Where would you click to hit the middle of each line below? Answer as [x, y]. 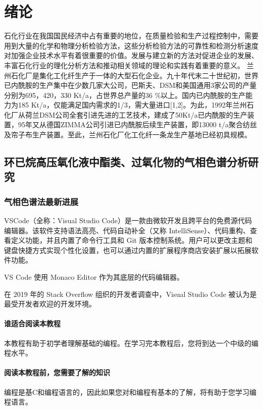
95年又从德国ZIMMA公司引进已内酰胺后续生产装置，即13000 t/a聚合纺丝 [137, 124]
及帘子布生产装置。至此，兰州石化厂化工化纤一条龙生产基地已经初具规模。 [128, 135]
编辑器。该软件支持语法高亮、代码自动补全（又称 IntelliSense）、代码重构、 [127, 230]
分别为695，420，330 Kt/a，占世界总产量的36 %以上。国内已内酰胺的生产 [125, 95]
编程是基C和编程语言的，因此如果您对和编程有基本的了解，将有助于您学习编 [130, 392]
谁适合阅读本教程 [32, 323]
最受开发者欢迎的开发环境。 [50, 304]
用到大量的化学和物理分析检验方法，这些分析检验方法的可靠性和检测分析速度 [131, 45]
